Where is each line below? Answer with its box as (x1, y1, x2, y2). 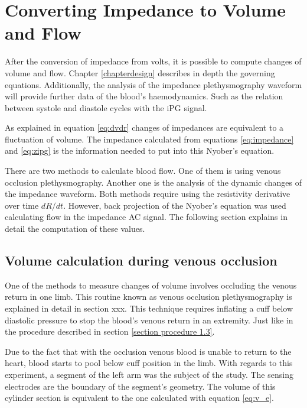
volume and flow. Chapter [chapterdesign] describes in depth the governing (5, 66, 275, 79)
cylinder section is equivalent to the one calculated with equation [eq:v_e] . (5, 391, 274, 404)
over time (5, 199, 39, 211)
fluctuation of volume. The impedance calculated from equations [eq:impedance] (5, 132, 294, 145)
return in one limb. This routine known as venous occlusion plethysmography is (5, 290, 292, 303)
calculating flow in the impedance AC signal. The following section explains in (5, 211, 288, 223)
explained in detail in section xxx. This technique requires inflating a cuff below (5, 302, 293, 315)
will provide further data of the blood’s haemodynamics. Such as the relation (5, 90, 283, 102)
